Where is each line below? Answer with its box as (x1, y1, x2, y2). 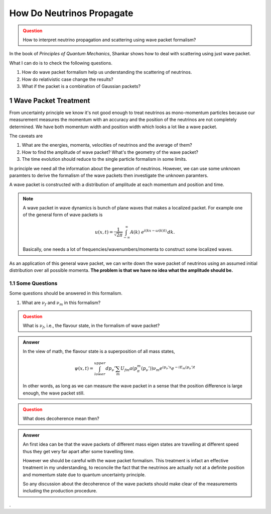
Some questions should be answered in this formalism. (9, 290, 123, 296)
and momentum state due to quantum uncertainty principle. (23, 471, 146, 477)
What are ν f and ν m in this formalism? (22, 299, 101, 306)
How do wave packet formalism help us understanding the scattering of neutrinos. (22, 69, 192, 75)
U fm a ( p (120, 366, 138, 373)
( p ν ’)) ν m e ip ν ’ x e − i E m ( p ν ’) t (141, 365, 196, 373)
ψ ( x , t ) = (74, 366, 94, 371)
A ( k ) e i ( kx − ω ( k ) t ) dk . (129, 228, 175, 235)
